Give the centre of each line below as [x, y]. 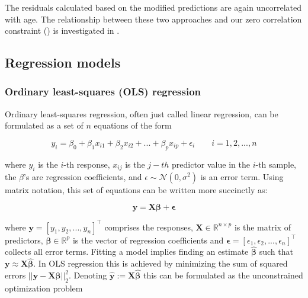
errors [15, 275]
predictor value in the [211, 164]
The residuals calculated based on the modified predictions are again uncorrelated [153, 7]
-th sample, [276, 164]
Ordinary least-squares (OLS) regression [103, 92]
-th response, [87, 164]
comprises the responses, [149, 227]
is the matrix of [262, 227]
